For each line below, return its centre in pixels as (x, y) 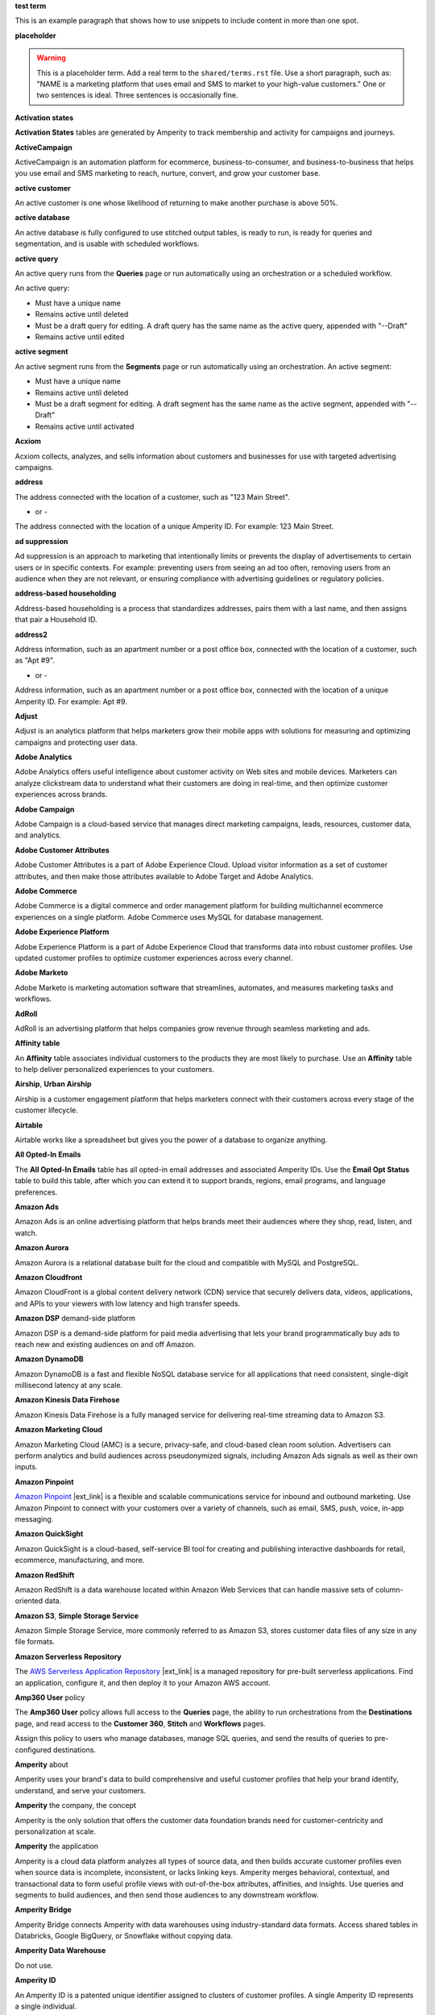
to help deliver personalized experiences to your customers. (115, 1070)
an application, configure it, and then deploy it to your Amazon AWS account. (143, 1683)
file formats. (35, 1642)
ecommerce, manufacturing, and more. (80, 1560)
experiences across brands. (61, 795)
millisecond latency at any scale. (69, 1386)
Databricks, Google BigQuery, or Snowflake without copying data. (124, 1936)
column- (389, 1589)
